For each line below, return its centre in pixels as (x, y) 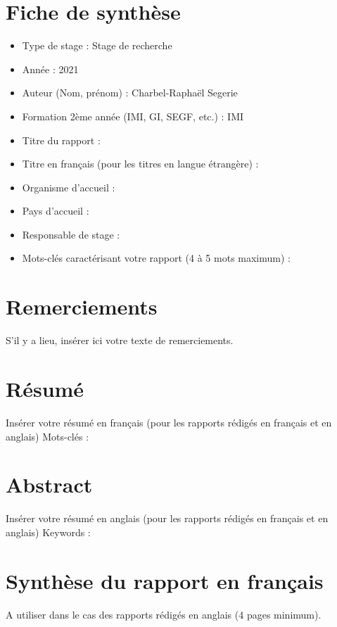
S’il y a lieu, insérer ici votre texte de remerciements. (120, 340)
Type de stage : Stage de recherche (97, 45)
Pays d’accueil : (56, 211)
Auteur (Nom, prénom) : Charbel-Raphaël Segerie (130, 93)
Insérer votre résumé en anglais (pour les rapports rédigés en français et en (167, 518)
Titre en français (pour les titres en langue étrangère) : (140, 164)
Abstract (49, 484)
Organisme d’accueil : (69, 187)
